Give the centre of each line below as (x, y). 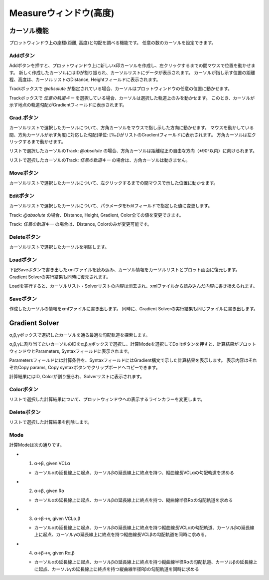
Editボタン (22, 196)
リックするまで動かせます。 (37, 142)
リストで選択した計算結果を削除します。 (51, 422)
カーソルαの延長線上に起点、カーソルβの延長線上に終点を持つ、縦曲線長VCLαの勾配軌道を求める (134, 473)
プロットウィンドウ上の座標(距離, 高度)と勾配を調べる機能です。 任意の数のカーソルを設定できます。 (113, 43)
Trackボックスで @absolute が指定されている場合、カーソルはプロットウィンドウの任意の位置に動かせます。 (121, 89)
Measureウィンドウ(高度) (62, 13)
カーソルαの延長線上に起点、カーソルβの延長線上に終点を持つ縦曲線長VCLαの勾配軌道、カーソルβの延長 (142, 528)
